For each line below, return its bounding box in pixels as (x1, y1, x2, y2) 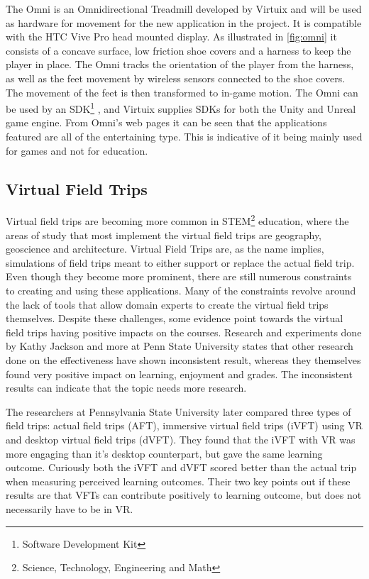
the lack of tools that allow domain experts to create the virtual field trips (6, 297, 329, 311)
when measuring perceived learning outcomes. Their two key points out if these (6, 473, 351, 488)
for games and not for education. (6, 143, 148, 158)
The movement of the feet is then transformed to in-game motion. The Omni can (6, 84, 358, 99)
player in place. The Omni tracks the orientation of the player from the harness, (6, 57, 354, 72)
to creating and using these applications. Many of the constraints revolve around (6, 283, 356, 298)
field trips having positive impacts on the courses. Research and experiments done (6, 324, 362, 339)
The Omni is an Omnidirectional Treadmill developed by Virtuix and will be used (6, 1, 362, 16)
